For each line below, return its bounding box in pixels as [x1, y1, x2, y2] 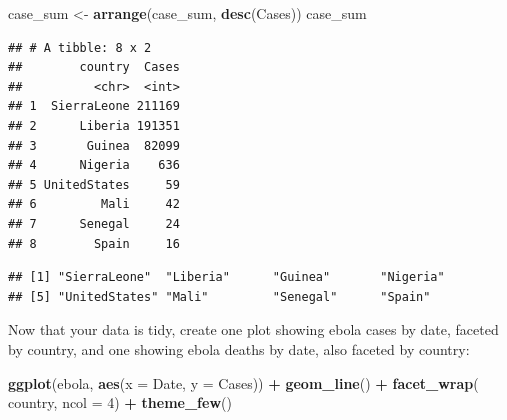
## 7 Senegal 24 [8, 216, 180, 231]
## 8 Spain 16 [8, 236, 180, 251]
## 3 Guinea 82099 [8, 138, 180, 153]
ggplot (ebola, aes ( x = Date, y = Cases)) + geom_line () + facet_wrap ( [8, 372, 479, 393]
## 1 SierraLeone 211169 [8, 99, 180, 114]
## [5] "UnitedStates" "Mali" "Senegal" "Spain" [8, 289, 431, 304]
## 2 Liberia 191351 [8, 118, 180, 133]
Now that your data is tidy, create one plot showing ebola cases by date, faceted [8, 319, 499, 340]
